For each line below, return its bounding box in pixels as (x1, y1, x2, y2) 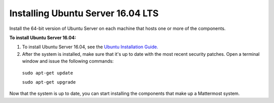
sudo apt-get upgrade (22, 79, 76, 85)
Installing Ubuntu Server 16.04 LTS (9, 8, 159, 19)
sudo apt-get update (22, 70, 74, 76)
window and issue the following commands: (22, 58, 114, 64)
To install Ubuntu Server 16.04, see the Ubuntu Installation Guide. (22, 44, 158, 50)
